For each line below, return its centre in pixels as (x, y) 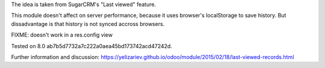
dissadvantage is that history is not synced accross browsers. (88, 23)
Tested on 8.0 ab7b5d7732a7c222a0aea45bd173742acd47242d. (92, 46)
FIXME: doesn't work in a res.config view (62, 35)
